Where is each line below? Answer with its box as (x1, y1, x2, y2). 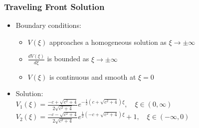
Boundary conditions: (15, 20, 81, 30)
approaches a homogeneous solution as (49, 36, 167, 47)
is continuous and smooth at (49, 71, 136, 82)
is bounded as (47, 53, 89, 64)
